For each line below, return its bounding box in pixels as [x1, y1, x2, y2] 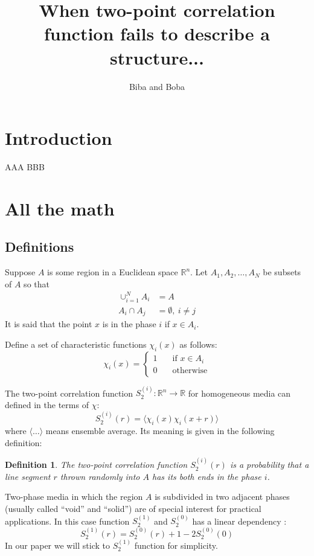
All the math [5, 196, 115, 220]
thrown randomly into [60, 470, 140, 482]
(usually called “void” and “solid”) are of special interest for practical [5, 502, 261, 514]
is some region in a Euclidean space [47, 266, 178, 278]
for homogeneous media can [188, 386, 291, 399]
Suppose [5, 266, 36, 278]
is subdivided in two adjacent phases [155, 490, 290, 503]
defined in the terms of [5, 398, 89, 411]
